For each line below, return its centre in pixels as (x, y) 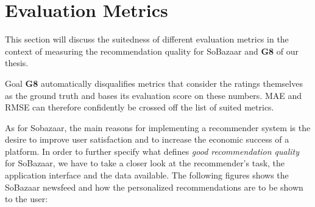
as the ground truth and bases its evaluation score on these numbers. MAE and (154, 95)
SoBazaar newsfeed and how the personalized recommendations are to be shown (154, 187)
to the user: (27, 199)
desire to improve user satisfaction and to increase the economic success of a (147, 139)
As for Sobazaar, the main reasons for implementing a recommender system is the (158, 127)
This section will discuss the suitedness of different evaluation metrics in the (147, 39)
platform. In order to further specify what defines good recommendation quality (152, 151)
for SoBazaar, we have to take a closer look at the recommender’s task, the (145, 163)
